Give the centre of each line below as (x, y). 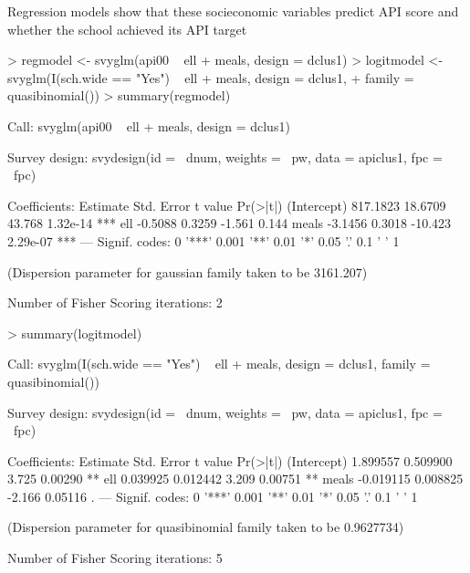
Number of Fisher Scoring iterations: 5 (115, 558)
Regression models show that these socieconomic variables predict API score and (233, 11)
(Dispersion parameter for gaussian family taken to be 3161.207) (188, 271)
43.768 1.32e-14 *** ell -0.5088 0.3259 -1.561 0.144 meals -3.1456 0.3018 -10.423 (230, 223)
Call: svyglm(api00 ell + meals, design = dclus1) (149, 125)
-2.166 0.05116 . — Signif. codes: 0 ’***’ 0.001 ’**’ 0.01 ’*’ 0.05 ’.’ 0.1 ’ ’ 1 (213, 496)
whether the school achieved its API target (127, 29)
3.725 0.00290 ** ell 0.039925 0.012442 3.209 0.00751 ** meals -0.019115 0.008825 (235, 479)
